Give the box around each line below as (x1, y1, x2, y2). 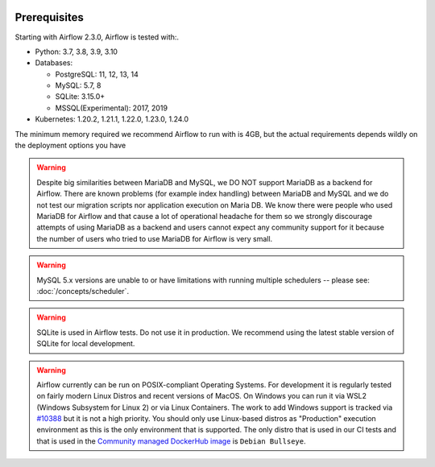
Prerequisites (14, 10, 84, 24)
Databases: (35, 58, 73, 68)
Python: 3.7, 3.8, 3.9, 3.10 (35, 47, 118, 56)
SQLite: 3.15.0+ (55, 92, 106, 101)
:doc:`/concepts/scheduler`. (36, 286, 129, 295)
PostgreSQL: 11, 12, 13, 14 (55, 69, 139, 79)
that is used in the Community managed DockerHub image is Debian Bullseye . (36, 436, 306, 446)
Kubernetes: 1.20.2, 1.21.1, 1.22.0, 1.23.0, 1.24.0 (35, 114, 189, 124)
